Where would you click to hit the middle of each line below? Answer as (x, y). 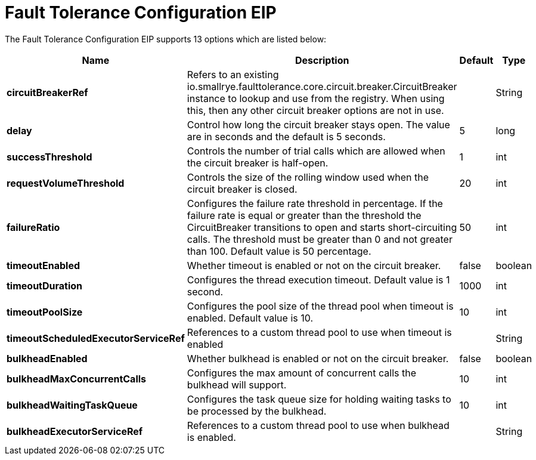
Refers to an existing (233, 74)
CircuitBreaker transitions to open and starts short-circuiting (322, 227)
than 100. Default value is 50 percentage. (279, 251)
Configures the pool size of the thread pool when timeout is (320, 306)
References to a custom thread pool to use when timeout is (319, 332)
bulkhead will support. (237, 385)
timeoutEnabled (44, 265)
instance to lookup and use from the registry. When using (316, 98)
